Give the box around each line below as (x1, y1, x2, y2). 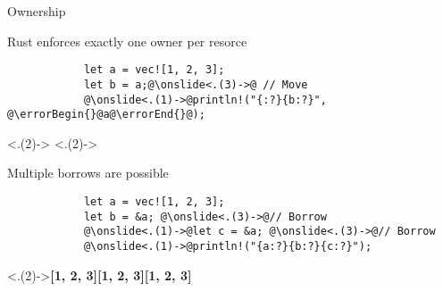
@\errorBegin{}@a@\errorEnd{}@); (7, 108, 205, 121)
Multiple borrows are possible (7, 163, 169, 182)
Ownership (7, 2, 66, 20)
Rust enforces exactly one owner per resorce (7, 31, 247, 50)
